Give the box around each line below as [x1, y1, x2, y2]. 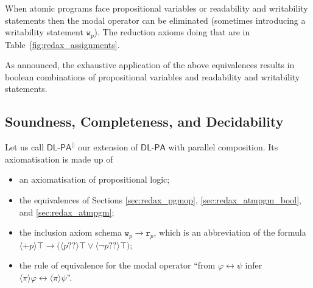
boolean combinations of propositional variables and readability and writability [5, 70, 300, 83]
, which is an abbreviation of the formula [153, 226, 306, 239]
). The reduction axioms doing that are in [94, 26, 250, 38]
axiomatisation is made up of [5, 152, 113, 165]
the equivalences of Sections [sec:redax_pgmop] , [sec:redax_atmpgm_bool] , [19, 194, 301, 206]
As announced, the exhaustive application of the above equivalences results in [5, 58, 295, 71]
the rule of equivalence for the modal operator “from [19, 259, 216, 272]
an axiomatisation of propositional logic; [19, 173, 170, 186]
